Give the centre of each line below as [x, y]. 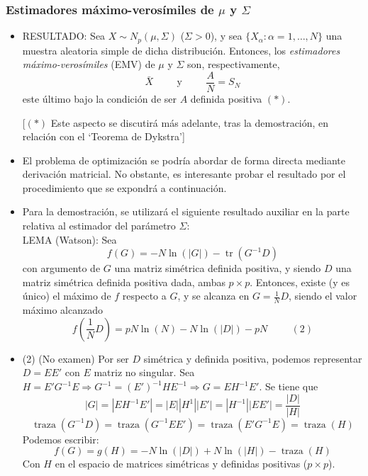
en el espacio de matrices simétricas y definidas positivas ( [181, 464]
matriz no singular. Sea [144, 372]
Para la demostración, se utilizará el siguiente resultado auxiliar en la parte [186, 211]
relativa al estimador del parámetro [99, 226]
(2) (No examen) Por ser [76, 358]
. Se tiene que [289, 386]
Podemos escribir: [61, 439]
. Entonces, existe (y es [300, 282]
